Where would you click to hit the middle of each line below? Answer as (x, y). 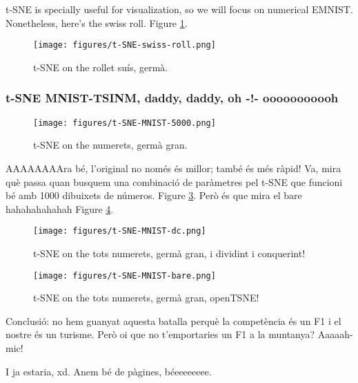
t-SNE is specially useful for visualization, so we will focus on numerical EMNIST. (179, 9)
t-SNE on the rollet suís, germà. (101, 67)
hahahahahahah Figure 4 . (60, 208)
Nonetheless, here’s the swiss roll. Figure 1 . (97, 22)
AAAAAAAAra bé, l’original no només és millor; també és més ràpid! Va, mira (173, 168)
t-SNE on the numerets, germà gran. (110, 145)
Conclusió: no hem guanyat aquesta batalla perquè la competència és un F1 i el (173, 320)
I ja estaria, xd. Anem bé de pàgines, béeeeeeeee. (109, 371)
